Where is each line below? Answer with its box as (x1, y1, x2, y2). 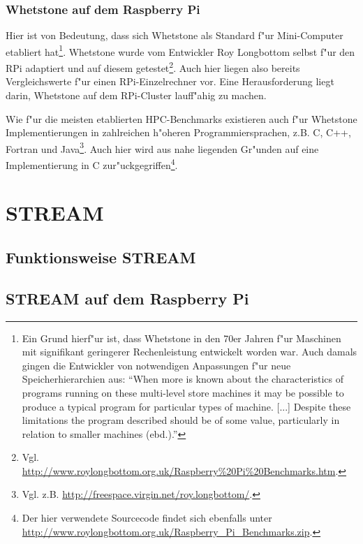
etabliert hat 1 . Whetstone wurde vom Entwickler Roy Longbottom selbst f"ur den (6, 42, 355, 59)
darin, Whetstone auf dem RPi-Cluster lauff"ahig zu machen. (6, 87, 267, 102)
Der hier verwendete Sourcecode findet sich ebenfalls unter (22, 510, 272, 525)
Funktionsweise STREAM (6, 246, 196, 267)
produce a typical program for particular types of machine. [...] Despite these (22, 399, 351, 413)
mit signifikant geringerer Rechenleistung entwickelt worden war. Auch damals (22, 344, 357, 359)
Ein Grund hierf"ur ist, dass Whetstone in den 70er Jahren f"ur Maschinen (22, 330, 341, 345)
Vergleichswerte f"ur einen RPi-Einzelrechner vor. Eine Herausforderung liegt (6, 74, 334, 89)
